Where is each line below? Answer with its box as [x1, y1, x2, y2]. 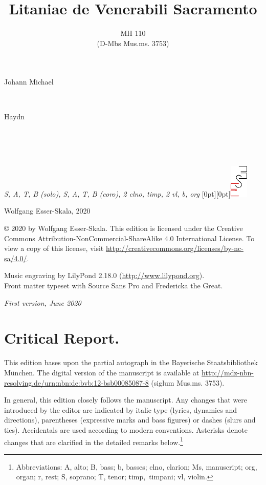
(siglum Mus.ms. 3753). [151, 377, 225, 388]
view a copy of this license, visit [4, 243, 104, 254]
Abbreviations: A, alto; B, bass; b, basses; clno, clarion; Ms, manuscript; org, [16, 461, 257, 472]
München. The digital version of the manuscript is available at [4, 367, 199, 377]
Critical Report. [4, 327, 120, 348]
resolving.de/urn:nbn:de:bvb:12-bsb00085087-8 [4, 377, 149, 388]
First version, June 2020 [4, 297, 81, 308]
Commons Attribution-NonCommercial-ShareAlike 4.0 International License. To [4, 233, 255, 243]
